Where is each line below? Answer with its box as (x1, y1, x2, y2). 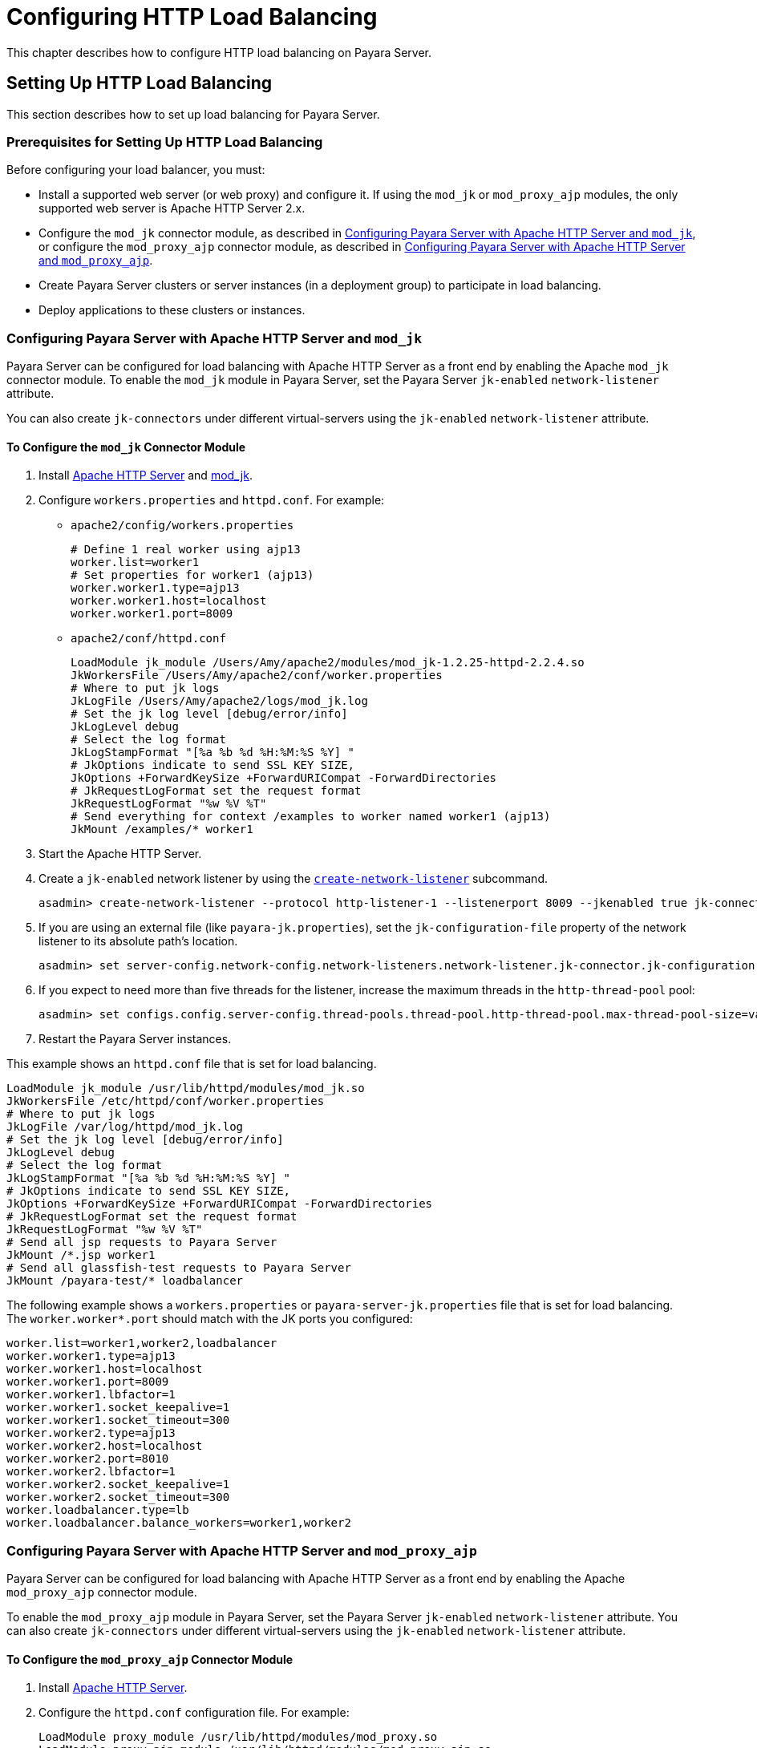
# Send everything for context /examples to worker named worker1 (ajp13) (71, 810, 551, 823)
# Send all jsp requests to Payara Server (6, 1236, 277, 1249)
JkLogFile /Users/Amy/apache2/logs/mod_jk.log (71, 694, 368, 708)
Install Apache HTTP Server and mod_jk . (38, 468, 253, 483)
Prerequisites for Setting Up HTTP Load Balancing (6, 133, 323, 150)
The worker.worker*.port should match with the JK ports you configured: (6, 1312, 413, 1326)
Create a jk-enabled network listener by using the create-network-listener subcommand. (38, 872, 548, 886)
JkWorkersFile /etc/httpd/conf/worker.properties (6, 1095, 325, 1108)
